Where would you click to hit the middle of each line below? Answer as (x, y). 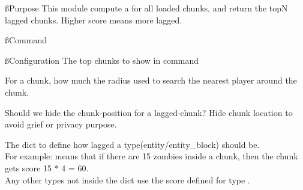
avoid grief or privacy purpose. (61, 124)
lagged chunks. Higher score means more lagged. (94, 20)
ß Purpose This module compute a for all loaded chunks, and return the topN (146, 8)
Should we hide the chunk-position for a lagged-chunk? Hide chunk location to (149, 112)
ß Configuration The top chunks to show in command (102, 60)
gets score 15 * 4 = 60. (47, 167)
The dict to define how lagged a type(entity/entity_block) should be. (132, 144)
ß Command (26, 40)
